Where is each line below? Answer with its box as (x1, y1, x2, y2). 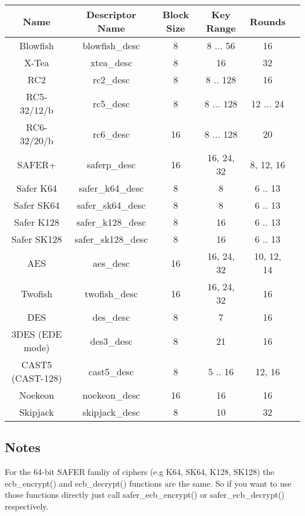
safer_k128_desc (76, 215, 146, 229)
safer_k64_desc (79, 181, 144, 195)
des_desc (92, 310, 130, 324)
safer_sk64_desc (77, 198, 146, 212)
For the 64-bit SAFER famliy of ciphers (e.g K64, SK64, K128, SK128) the (5, 466, 274, 478)
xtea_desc (90, 56, 133, 69)
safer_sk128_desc (74, 232, 148, 246)
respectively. (5, 500, 49, 512)
